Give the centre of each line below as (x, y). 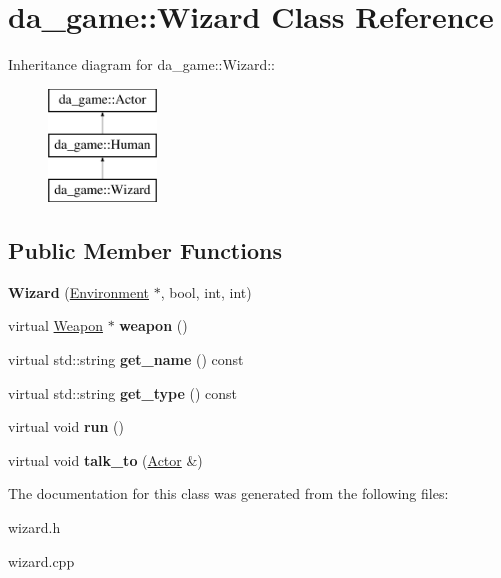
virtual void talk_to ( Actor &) (105, 459)
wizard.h (34, 527)
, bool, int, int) (206, 291)
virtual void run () (66, 426)
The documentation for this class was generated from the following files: (228, 493)
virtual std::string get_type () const (122, 392)
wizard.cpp (41, 560)
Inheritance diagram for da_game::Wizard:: (141, 64)
